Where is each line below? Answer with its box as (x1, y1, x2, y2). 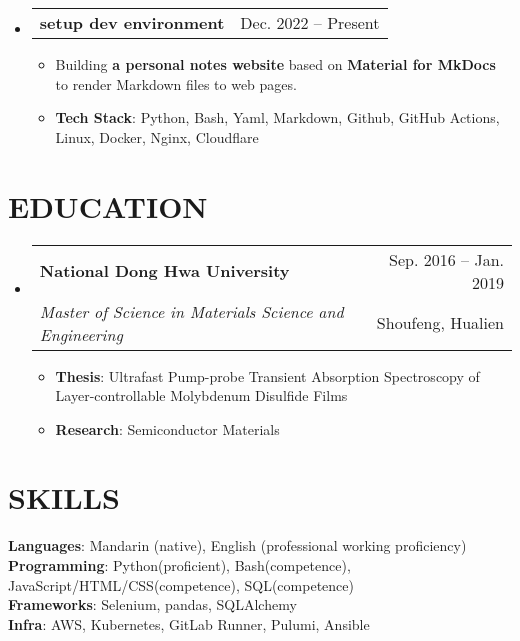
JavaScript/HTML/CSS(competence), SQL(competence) (8, 574, 354, 595)
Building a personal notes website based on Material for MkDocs (55, 54, 496, 74)
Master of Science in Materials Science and (39, 299, 344, 323)
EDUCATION (8, 185, 208, 226)
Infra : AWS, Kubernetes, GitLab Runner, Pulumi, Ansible (8, 613, 370, 634)
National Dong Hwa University (39, 259, 290, 282)
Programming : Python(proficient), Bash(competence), (8, 555, 351, 575)
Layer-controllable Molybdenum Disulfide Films (55, 385, 348, 406)
